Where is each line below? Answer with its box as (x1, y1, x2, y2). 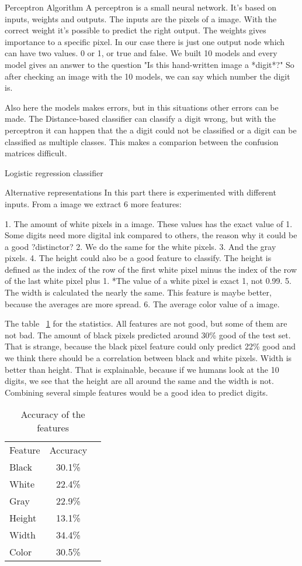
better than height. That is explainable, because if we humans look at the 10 (5, 363, 279, 375)
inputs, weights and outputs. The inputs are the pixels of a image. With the (5, 12, 277, 25)
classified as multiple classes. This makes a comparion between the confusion (5, 135, 279, 147)
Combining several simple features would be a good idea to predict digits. (5, 386, 268, 398)
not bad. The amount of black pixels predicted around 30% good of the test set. (5, 328, 291, 341)
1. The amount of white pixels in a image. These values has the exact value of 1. (5, 217, 293, 229)
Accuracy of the (20, 407, 85, 421)
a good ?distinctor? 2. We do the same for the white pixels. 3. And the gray (5, 240, 276, 252)
